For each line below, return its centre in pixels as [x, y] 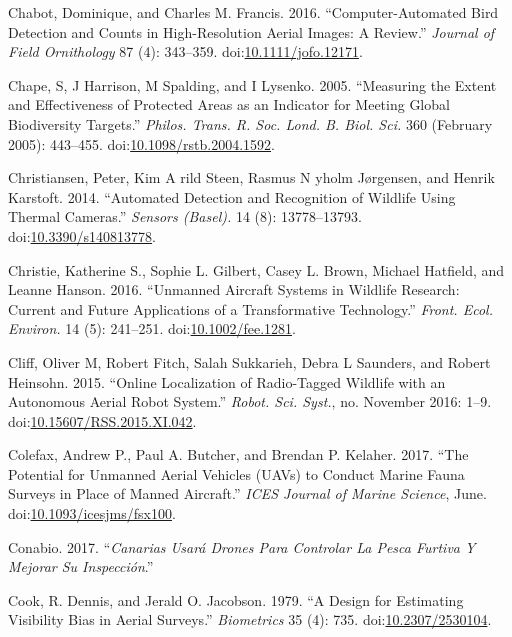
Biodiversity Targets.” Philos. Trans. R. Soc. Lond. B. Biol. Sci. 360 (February [250, 123]
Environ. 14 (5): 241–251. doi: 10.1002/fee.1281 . [152, 328]
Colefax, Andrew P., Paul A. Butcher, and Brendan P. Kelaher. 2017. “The [238, 454]
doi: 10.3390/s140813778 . [82, 235]
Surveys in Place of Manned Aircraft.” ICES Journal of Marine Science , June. [247, 493]
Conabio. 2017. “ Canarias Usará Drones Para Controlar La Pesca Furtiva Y [242, 546]
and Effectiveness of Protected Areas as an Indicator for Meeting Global [229, 104]
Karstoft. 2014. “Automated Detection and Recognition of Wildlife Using [232, 196]
